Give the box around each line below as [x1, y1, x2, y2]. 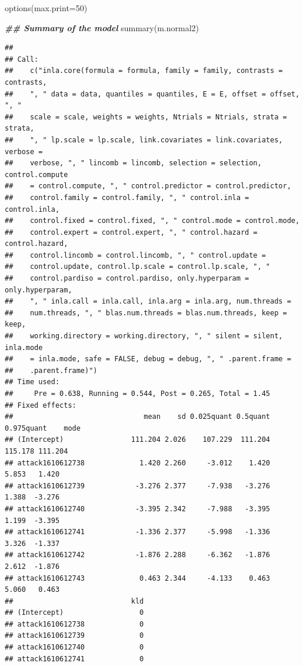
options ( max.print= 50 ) [5, 2, 88, 14]
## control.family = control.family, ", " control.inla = [5, 193, 249, 202]
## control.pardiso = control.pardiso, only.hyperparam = [5, 274, 249, 283]
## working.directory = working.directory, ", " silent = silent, [5, 332, 283, 341]
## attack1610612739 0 [5, 631, 144, 640]
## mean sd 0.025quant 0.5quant [5, 412, 271, 421]
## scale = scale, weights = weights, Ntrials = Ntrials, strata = [5, 112, 287, 121]
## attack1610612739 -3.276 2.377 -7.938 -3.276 [5, 481, 271, 490]
